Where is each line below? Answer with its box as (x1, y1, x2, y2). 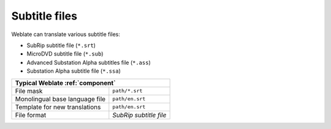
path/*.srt (112, 87, 143, 94)
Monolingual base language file (15, 95, 106, 103)
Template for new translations (15, 103, 101, 111)
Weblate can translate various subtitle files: (11, 31, 121, 38)
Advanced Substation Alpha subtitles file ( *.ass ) (26, 59, 151, 66)
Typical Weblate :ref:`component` (15, 78, 116, 87)
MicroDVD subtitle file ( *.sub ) (26, 50, 104, 57)
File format (15, 111, 47, 119)
